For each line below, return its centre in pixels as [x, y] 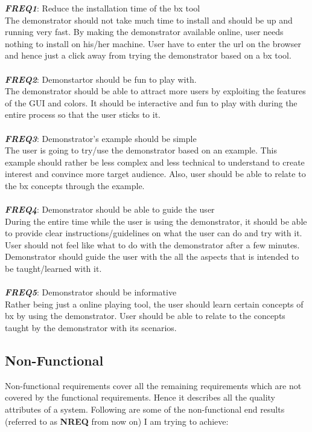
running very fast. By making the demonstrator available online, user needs [144, 32]
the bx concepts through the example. [75, 185]
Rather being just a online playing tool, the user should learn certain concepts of [154, 304]
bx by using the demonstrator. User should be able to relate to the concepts [145, 316]
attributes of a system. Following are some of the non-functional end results [145, 409]
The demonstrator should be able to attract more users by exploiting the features [155, 91]
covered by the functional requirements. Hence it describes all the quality [140, 397]
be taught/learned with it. [53, 269]
